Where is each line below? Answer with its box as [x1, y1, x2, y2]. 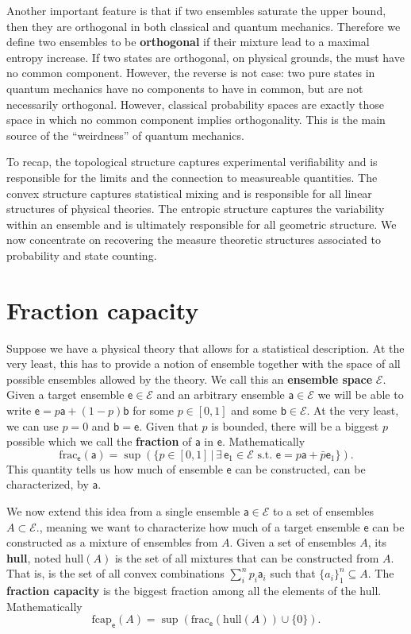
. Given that [139, 417, 198, 434]
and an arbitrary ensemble [156, 386, 285, 403]
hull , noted [6, 549, 62, 566]
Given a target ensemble [6, 386, 125, 403]
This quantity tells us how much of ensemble [6, 460, 223, 477]
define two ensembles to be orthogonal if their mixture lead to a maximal [6, 33, 370, 50]
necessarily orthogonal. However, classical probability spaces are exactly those [6, 95, 384, 112]
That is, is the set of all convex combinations [6, 565, 225, 582]
